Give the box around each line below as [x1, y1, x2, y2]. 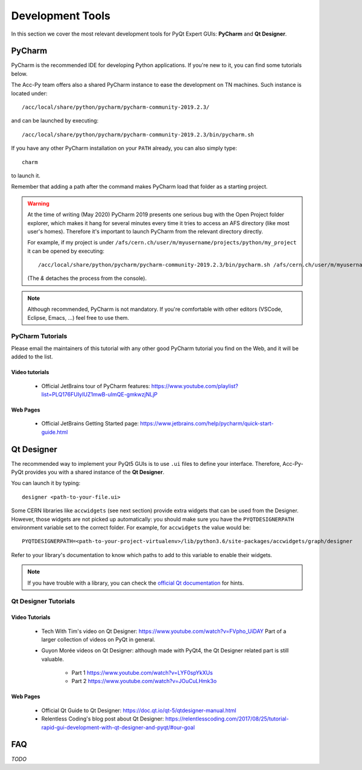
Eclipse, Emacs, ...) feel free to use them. [27, 314, 130, 321]
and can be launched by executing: [11, 117, 99, 124]
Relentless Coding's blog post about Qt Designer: [41, 715, 164, 722]
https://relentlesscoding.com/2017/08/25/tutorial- [165, 715, 289, 722]
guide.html [41, 428, 68, 436]
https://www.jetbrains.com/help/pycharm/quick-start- [139, 420, 274, 427]
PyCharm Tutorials [11, 332, 68, 340]
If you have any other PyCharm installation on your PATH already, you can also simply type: [11, 145, 238, 152]
